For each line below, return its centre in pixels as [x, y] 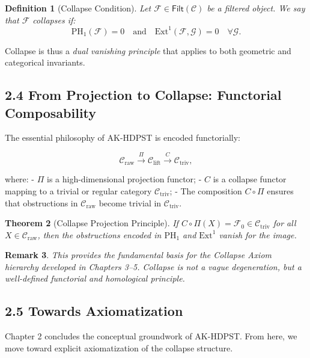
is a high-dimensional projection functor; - [124, 179]
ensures [280, 190]
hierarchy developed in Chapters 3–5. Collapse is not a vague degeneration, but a [153, 266]
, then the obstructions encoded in [99, 234]
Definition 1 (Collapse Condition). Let [78, 8]
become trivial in [130, 202]
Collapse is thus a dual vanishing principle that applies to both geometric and [148, 50]
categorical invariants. [45, 62]
